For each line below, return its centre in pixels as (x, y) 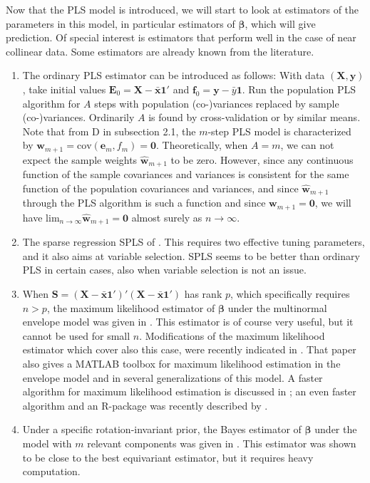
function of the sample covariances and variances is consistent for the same (186, 174)
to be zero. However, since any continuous (262, 159)
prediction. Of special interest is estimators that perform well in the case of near (181, 37)
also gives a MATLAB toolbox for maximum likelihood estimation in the (181, 363)
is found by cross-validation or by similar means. (255, 117)
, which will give (280, 23)
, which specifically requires (290, 293)
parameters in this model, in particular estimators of (120, 23)
